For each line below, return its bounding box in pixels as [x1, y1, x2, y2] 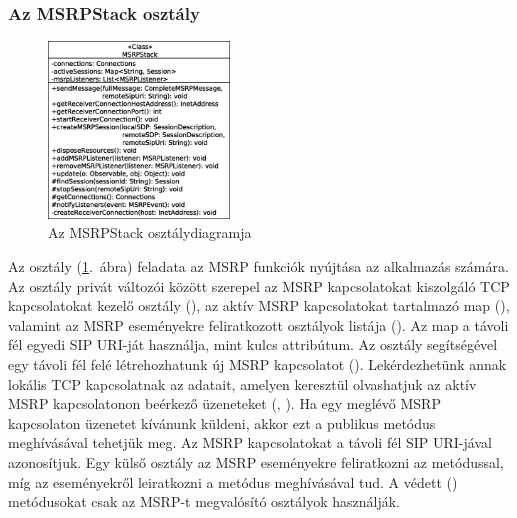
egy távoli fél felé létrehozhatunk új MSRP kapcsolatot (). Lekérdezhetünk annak [8, 354, 507, 375]
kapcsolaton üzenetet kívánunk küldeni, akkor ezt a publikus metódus [8, 412, 436, 433]
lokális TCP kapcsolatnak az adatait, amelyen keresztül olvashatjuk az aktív [8, 373, 477, 394]
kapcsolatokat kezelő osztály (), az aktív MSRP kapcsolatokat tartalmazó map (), [8, 295, 510, 316]
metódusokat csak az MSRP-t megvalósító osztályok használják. [8, 491, 400, 512]
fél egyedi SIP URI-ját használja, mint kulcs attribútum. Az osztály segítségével [8, 334, 498, 355]
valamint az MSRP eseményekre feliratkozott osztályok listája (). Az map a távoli [8, 314, 509, 335]
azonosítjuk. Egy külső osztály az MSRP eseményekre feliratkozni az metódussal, [8, 452, 504, 473]
